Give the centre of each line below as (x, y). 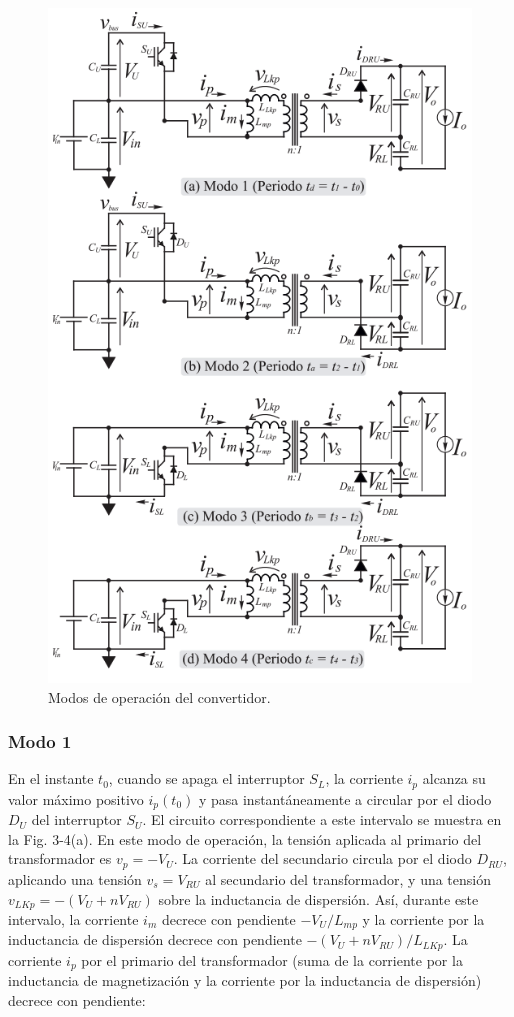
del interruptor (76, 819)
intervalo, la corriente (73, 918)
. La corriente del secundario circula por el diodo (322, 858)
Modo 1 (40, 741)
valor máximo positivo (76, 798)
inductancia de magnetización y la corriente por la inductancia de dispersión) (245, 980)
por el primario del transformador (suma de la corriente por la (272, 959)
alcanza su (454, 778)
